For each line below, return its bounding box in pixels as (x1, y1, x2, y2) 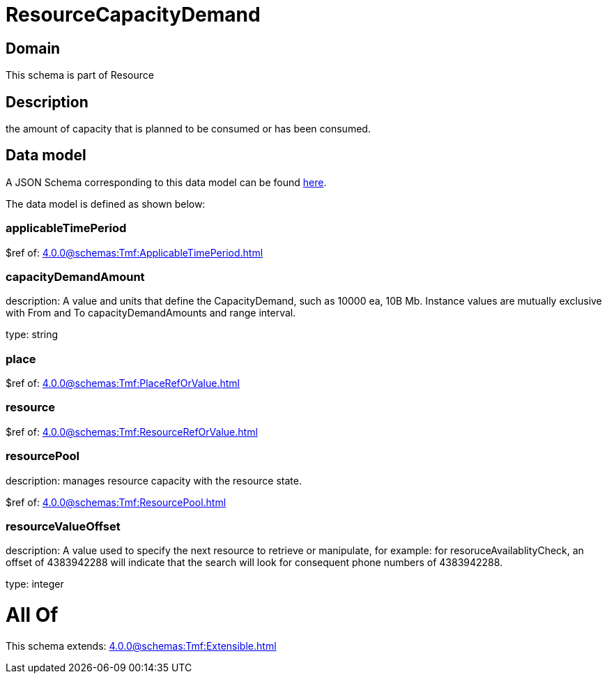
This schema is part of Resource (6, 69, 154, 82)
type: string (6, 328, 59, 341)
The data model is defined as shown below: (6, 197, 206, 210)
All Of (6, 603, 59, 627)
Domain (6, 39, 61, 57)
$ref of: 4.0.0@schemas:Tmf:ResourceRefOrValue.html (6, 425, 258, 438)
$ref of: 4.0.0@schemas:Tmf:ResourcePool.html (6, 496, 226, 508)
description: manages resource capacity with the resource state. (6, 474, 302, 487)
